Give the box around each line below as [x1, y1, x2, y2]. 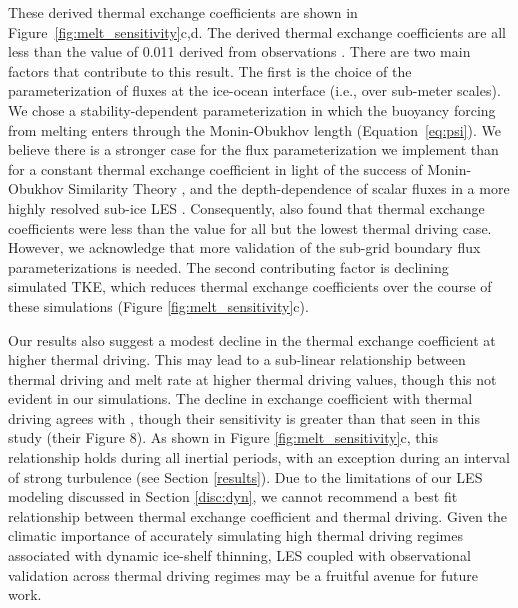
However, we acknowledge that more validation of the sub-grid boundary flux [8, 237, 481, 258]
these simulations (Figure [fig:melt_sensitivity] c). [8, 295, 309, 316]
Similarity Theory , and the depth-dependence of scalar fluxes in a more [68, 178, 510, 199]
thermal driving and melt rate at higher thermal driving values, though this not [8, 368, 497, 389]
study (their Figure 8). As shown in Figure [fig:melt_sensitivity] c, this [8, 427, 438, 448]
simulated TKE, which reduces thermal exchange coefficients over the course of [8, 276, 492, 297]
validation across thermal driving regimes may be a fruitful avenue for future [8, 564, 478, 585]
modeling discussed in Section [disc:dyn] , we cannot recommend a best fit [8, 486, 458, 507]
